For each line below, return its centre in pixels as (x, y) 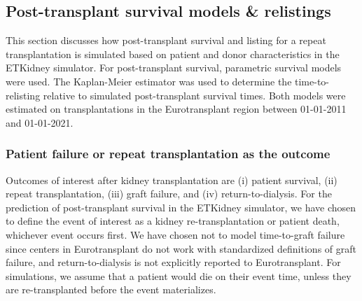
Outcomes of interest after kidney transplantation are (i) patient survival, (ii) (172, 180)
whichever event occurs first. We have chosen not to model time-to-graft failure (175, 234)
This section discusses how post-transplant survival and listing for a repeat (166, 40)
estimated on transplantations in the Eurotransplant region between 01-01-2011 (176, 109)
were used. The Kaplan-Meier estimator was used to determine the (149, 81)
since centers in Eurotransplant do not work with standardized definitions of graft (181, 248)
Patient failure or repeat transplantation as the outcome (168, 154)
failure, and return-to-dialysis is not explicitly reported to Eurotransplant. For (173, 262)
